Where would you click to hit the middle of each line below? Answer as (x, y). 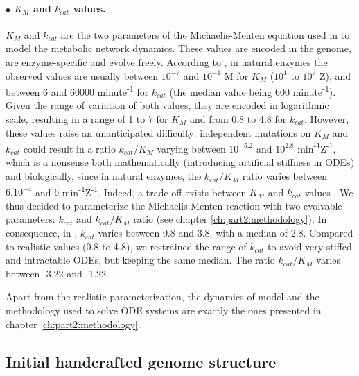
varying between (191, 148)
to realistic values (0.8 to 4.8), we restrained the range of (126, 246)
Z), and (335, 75)
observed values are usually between (82, 75)
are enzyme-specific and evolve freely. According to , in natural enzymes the (167, 61)
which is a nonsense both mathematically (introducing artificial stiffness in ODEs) (180, 162)
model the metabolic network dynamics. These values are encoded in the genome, (178, 48)
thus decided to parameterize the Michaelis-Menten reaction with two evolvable (174, 205)
